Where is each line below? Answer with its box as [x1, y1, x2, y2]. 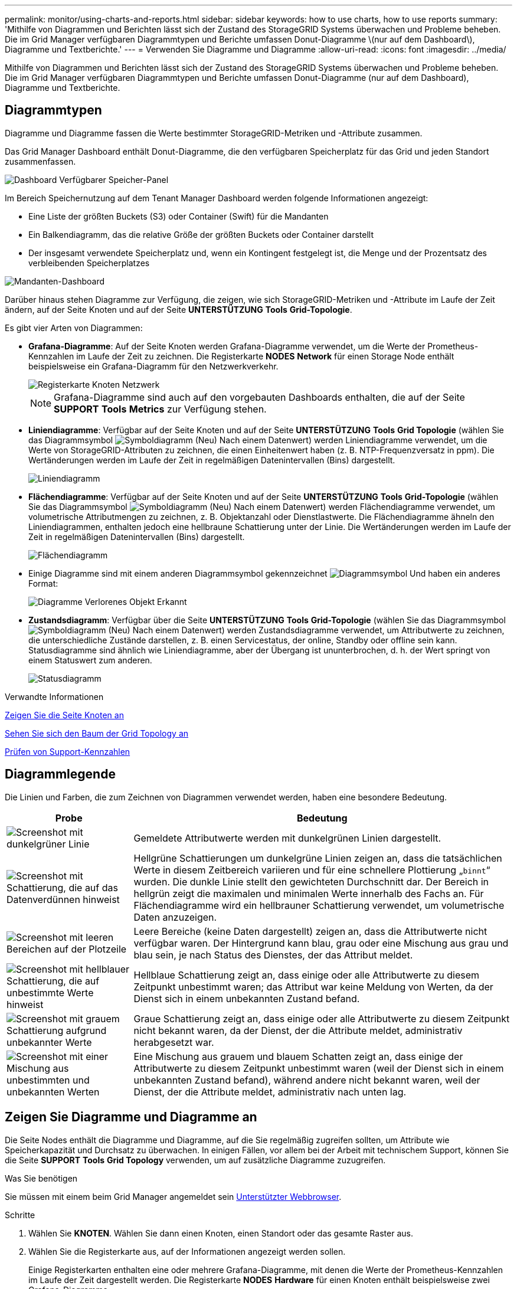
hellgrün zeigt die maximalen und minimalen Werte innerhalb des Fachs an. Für [133, 887, 484, 899]
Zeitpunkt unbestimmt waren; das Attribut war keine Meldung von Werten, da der [133, 980, 493, 993]
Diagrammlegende [5, 767, 116, 782]
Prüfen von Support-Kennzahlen [5, 746, 130, 757]
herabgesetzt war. [133, 1036, 214, 1048]
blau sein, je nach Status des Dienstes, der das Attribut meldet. [133, 948, 413, 961]
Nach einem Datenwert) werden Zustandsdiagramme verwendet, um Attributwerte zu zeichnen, [132, 624, 505, 635]
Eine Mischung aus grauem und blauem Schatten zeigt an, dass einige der [133, 1050, 463, 1062]
